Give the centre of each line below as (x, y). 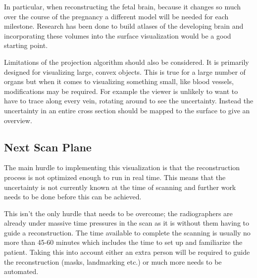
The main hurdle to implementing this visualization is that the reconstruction (122, 167)
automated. (21, 271)
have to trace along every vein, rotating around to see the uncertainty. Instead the (129, 101)
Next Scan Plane (48, 147)
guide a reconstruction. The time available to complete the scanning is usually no (127, 232)
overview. (18, 120)
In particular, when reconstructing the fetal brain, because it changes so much (123, 6)
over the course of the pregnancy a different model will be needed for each (116, 16)
